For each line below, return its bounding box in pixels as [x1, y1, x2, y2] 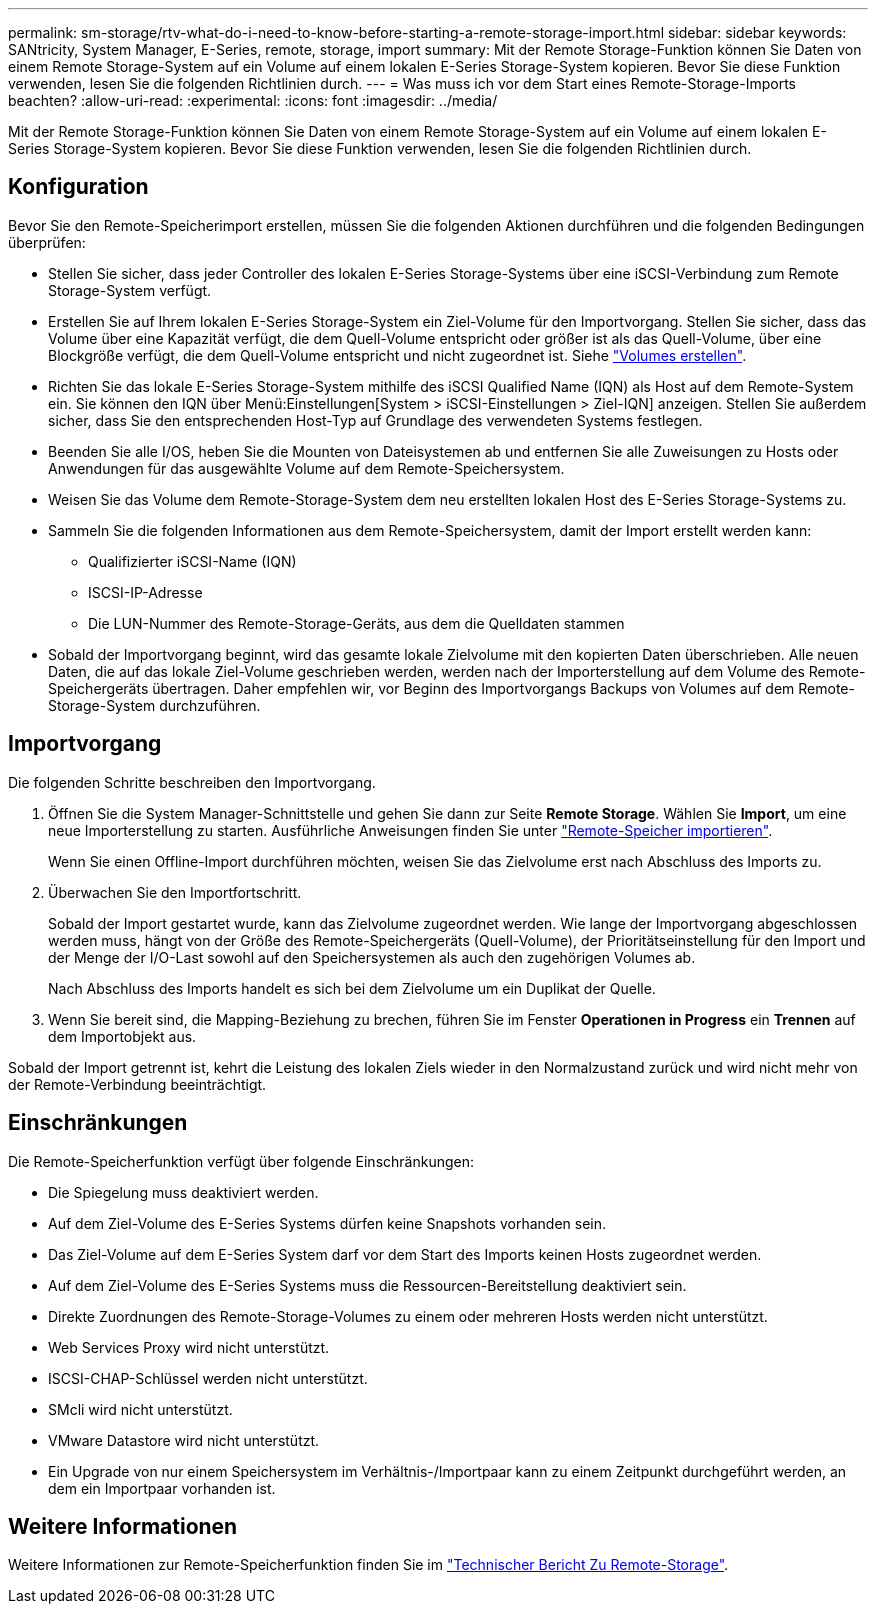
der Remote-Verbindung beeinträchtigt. [8, 1075, 267, 1093]
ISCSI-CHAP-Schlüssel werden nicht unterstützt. [48, 1369, 368, 1387]
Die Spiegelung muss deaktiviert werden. [48, 1183, 319, 1201]
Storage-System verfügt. [48, 281, 212, 299]
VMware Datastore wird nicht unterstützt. [48, 1431, 320, 1449]
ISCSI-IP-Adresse [88, 583, 203, 601]
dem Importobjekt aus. [48, 1027, 197, 1045]
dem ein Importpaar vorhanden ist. [48, 1479, 276, 1497]
